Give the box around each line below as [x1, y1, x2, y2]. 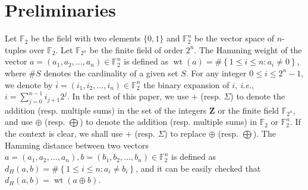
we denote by [5, 78, 53, 91]
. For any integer [186, 66, 247, 79]
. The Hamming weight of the [194, 43, 302, 56]
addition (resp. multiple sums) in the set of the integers [5, 104, 207, 116]
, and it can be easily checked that [136, 162, 261, 174]
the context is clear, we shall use [5, 127, 123, 140]
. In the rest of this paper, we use [67, 90, 189, 102]
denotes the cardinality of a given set [43, 66, 178, 79]
